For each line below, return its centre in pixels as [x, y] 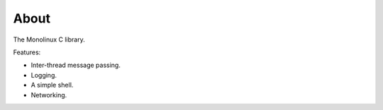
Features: [27, 52]
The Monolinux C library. [49, 39]
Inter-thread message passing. [76, 65]
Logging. [44, 75]
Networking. [49, 94]
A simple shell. [52, 85]
